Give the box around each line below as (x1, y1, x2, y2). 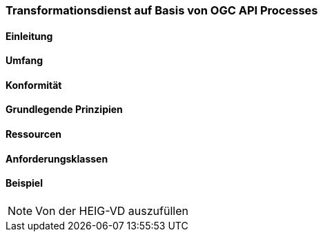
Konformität (6, 79, 62, 91)
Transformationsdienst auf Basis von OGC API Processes (6, 3, 318, 17)
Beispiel (6, 177, 43, 189)
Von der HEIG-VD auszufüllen (35, 203, 188, 218)
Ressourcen (6, 128, 61, 141)
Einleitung (6, 30, 53, 42)
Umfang (6, 54, 43, 67)
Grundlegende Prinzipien (6, 103, 123, 116)
